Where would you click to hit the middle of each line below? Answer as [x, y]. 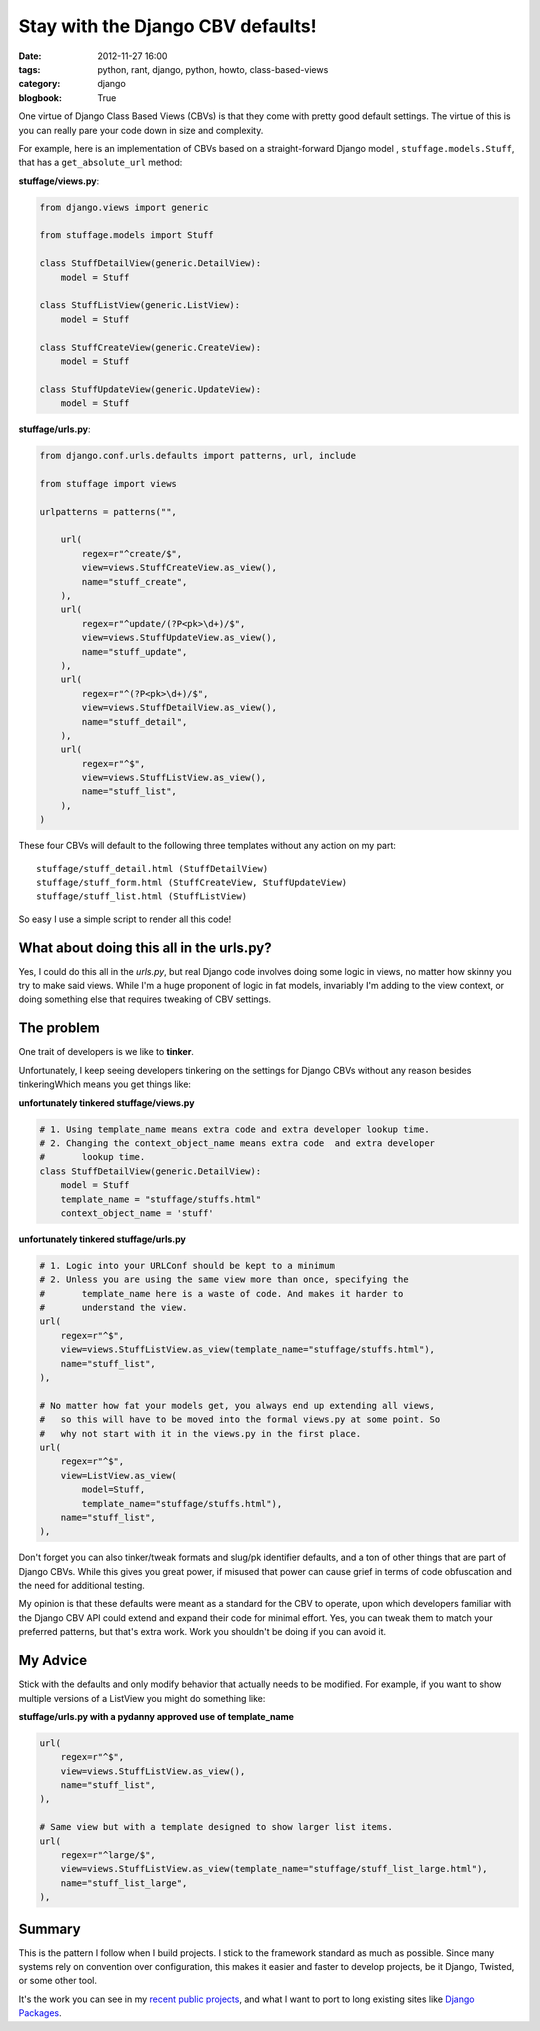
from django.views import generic [124, 207]
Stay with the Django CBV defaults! [167, 26]
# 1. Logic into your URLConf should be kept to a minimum [187, 1265]
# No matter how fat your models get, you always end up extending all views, [237, 1405]
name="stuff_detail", [134, 721]
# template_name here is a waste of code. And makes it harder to [221, 1293]
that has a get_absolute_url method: [100, 162]
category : [39, 84]
